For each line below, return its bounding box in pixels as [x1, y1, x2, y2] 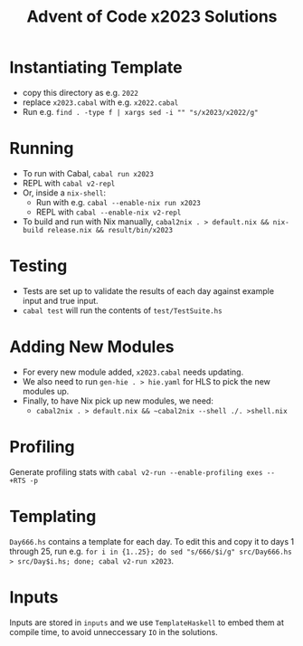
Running [9, 138, 74, 159]
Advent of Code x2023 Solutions [26, 6, 278, 27]
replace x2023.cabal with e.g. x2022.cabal [22, 97, 179, 108]
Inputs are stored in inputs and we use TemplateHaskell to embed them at [9, 617, 285, 628]
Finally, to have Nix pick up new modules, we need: [22, 395, 214, 406]
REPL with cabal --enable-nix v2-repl [35, 206, 182, 217]
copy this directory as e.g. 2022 [22, 87, 138, 98]
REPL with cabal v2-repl [22, 177, 116, 188]
